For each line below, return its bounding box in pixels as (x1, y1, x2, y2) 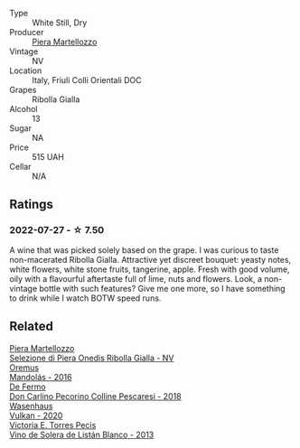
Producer (9, 27, 44, 37)
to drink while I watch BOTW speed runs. (9, 293, 162, 303)
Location (9, 65, 42, 76)
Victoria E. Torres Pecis (9, 419, 97, 430)
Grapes (9, 85, 37, 95)
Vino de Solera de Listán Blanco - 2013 (9, 429, 155, 440)
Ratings (9, 197, 54, 212)
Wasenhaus (9, 400, 53, 411)
